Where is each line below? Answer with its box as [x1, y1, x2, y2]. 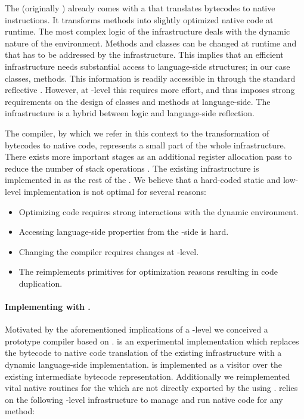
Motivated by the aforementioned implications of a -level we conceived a [5, 323, 268, 336]
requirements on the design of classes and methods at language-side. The [5, 95, 271, 107]
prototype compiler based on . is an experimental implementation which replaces [5, 334, 299, 347]
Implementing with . [5, 300, 91, 313]
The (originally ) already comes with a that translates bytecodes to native [5, 2, 275, 14]
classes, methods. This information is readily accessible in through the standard [5, 72, 296, 84]
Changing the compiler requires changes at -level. [18, 245, 199, 257]
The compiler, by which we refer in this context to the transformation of [5, 126, 269, 139]
